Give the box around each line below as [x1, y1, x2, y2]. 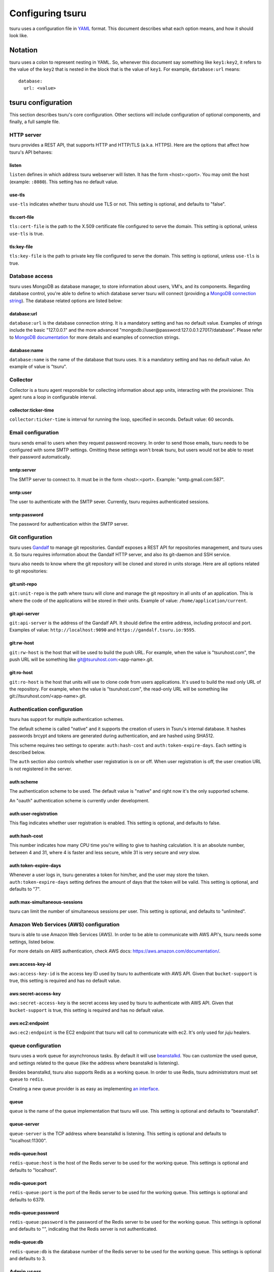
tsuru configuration [9, 98, 73, 107]
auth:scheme [9, 778, 38, 785]
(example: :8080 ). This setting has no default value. [9, 179, 119, 185]
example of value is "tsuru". [9, 364, 67, 370]
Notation [9, 46, 38, 54]
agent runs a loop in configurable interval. [9, 394, 97, 400]
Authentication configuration [9, 706, 83, 713]
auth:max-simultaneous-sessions [9, 899, 83, 905]
